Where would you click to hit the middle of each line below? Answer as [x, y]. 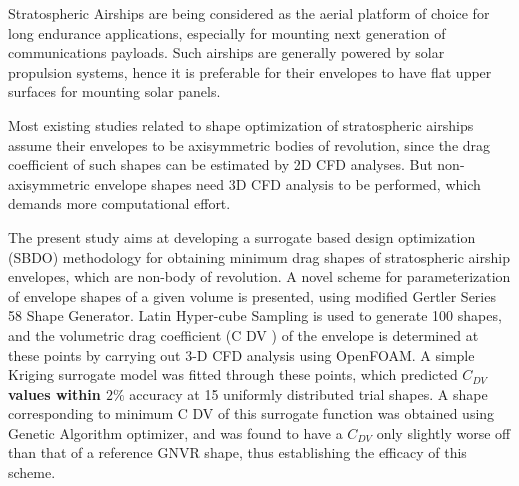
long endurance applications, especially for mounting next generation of [227, 32]
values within [54, 393]
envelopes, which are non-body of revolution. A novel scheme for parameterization [259, 276]
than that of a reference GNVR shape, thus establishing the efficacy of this [237, 452]
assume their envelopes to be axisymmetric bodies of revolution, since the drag [249, 144]
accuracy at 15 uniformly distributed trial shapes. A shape [308, 393]
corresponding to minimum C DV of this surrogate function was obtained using [251, 413]
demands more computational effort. [119, 203]
